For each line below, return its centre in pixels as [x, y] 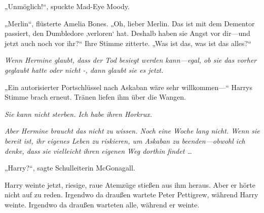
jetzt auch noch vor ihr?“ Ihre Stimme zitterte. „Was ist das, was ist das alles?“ [128, 43]
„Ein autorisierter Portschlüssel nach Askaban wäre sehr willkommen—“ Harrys [128, 87]
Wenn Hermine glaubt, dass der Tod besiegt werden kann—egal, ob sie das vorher [131, 60]
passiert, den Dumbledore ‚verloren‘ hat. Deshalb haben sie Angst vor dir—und [127, 33]
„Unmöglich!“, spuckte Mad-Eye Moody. [67, 6]
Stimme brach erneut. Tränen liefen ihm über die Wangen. [95, 97]
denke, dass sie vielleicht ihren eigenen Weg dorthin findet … [98, 151]
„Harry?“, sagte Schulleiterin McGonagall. [70, 168]
